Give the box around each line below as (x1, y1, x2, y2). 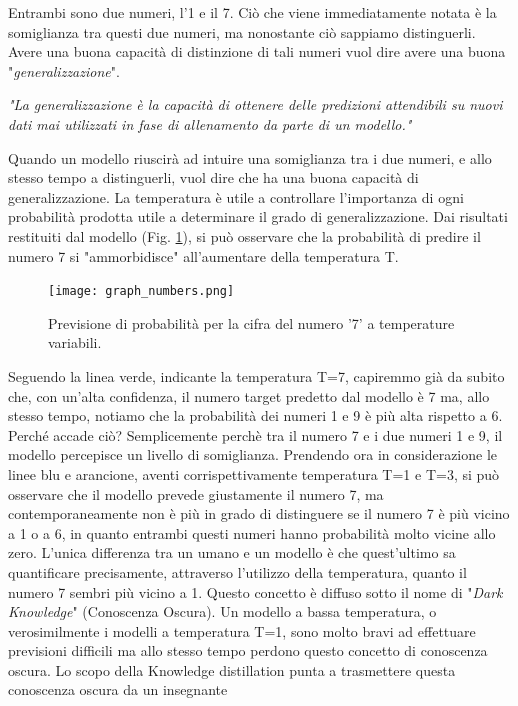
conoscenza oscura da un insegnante (8, 679, 228, 700)
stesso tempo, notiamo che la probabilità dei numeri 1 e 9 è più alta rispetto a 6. (8, 405, 503, 426)
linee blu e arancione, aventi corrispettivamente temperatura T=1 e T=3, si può (8, 463, 500, 484)
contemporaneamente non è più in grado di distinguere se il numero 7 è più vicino (8, 503, 510, 524)
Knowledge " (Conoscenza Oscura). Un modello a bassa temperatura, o (8, 601, 437, 622)
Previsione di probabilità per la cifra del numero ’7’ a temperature (48, 312, 455, 333)
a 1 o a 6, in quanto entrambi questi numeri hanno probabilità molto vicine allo (8, 522, 496, 543)
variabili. (48, 332, 102, 353)
